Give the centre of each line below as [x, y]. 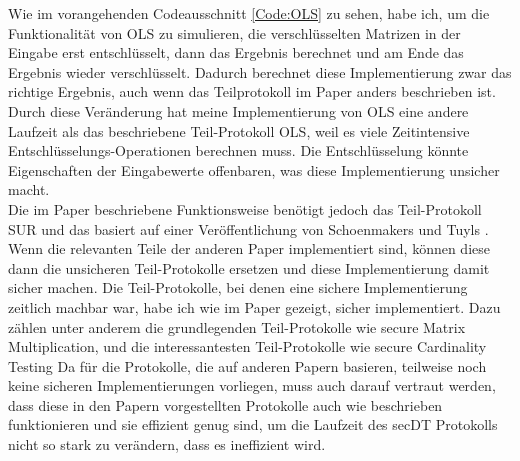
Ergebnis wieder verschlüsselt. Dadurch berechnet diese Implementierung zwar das [260, 71]
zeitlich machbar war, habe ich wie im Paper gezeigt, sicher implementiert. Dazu [254, 306]
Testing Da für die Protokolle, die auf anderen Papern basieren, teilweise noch [247, 365]
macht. [29, 189]
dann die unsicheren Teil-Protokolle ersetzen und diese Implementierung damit [249, 267]
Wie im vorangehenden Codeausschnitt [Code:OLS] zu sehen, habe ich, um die [249, 13]
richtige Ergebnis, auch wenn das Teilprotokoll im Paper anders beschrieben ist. [252, 91]
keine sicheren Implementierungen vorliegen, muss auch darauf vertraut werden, [252, 385]
